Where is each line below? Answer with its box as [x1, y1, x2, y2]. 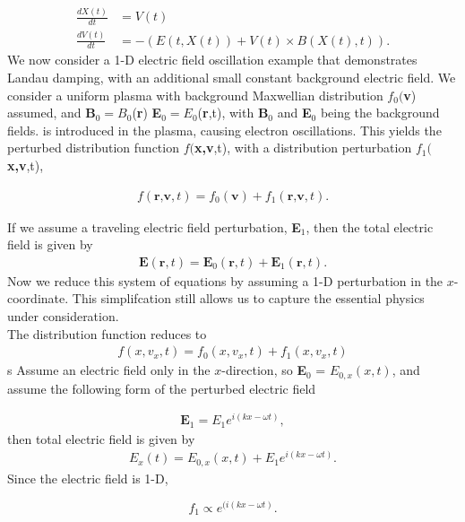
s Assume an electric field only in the [7, 361, 211, 379]
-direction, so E [221, 361, 306, 379]
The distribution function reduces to [7, 324, 207, 343]
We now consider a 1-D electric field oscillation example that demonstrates [7, 50, 418, 69]
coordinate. [7, 289, 69, 308]
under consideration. [7, 306, 119, 325]
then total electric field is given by [7, 429, 195, 448]
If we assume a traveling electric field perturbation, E [7, 217, 301, 236]
